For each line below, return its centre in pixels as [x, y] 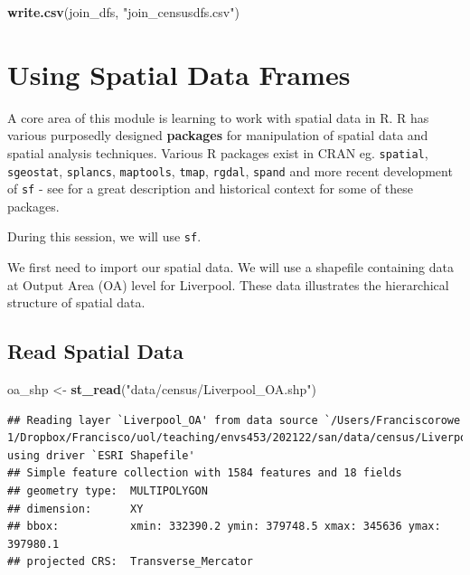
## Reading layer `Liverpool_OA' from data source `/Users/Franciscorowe [234, 420]
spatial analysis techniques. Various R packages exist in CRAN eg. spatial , [218, 152]
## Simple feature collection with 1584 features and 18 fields [205, 473]
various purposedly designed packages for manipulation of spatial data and [218, 135]
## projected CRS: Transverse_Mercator [131, 562]
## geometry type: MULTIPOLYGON [108, 491]
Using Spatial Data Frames [179, 74]
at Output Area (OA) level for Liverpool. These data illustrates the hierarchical [228, 284]
